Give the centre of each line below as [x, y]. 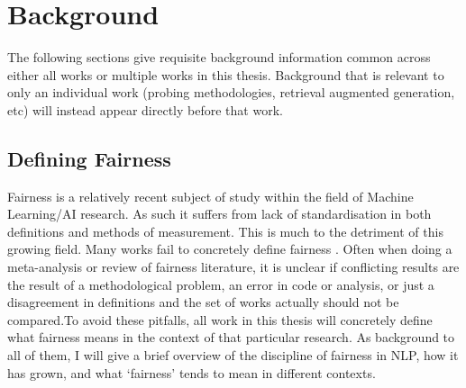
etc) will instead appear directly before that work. [145, 109]
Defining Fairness [89, 158]
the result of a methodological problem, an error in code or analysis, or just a [221, 284]
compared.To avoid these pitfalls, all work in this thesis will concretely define [220, 319]
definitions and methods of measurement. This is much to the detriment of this [225, 231]
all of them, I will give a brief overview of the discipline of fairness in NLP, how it [233, 355]
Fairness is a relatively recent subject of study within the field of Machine [210, 196]
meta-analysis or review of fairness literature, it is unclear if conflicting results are [233, 267]
